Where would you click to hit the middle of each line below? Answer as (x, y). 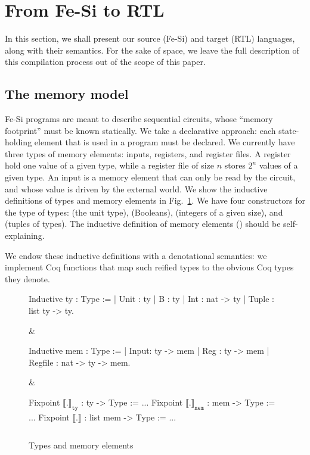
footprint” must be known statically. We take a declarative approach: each (140, 130)
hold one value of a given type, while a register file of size (109, 165)
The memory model (67, 94)
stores (235, 165)
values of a (278, 165)
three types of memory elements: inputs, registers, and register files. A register (148, 153)
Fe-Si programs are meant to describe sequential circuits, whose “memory (139, 119)
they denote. (27, 278)
